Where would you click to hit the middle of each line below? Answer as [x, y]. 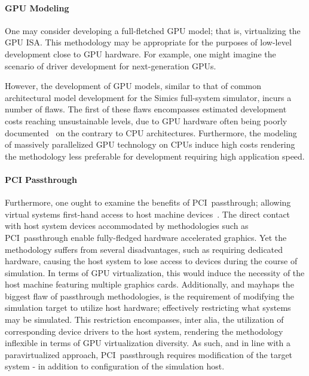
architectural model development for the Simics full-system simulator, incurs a [148, 97]
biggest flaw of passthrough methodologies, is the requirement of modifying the [149, 296]
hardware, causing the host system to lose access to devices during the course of [151, 261]
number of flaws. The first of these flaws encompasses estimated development [146, 109]
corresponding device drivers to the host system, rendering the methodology [144, 331]
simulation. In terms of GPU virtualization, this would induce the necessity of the [155, 272]
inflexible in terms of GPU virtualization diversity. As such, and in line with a [148, 343]
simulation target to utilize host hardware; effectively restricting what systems [148, 308]
